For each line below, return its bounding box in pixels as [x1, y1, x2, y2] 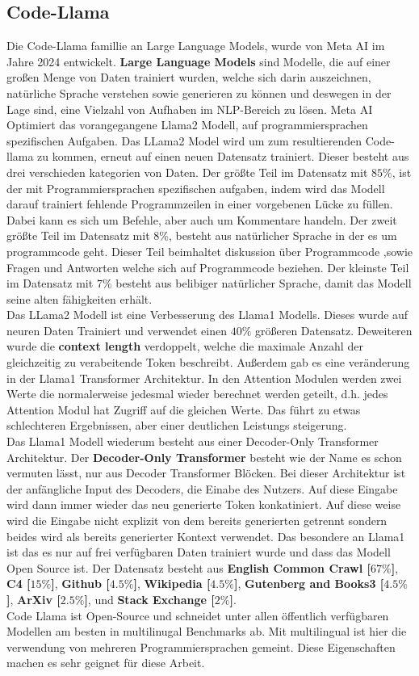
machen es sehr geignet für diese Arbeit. [6, 654, 205, 671]
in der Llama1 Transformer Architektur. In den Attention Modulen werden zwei [6, 369, 402, 386]
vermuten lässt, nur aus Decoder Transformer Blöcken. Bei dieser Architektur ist [6, 464, 406, 481]
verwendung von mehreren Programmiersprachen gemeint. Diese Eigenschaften [6, 638, 396, 655]
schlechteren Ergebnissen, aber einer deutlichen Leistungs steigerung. [6, 417, 347, 434]
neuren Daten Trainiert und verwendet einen [6, 321, 227, 338]
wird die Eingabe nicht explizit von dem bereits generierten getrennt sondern [6, 512, 388, 529]
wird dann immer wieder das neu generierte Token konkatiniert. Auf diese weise [6, 496, 401, 513]
